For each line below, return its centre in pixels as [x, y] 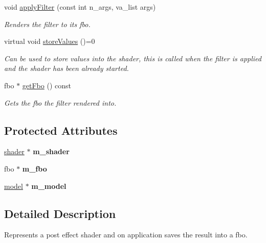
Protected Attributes [61, 130]
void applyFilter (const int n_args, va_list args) [80, 7]
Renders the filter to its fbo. [47, 24]
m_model [49, 186]
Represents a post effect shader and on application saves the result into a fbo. [126, 235]
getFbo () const [47, 85]
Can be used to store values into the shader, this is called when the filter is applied [133, 58]
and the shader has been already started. [66, 68]
